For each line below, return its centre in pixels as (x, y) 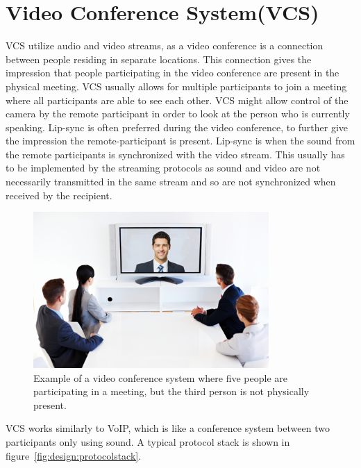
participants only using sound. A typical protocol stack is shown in (148, 441)
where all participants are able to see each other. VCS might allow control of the (177, 100)
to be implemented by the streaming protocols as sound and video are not (163, 168)
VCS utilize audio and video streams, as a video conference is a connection (165, 45)
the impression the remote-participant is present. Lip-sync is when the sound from (180, 141)
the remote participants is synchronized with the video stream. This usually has (175, 154)
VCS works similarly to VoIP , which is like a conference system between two (168, 428)
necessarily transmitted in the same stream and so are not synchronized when (171, 182)
